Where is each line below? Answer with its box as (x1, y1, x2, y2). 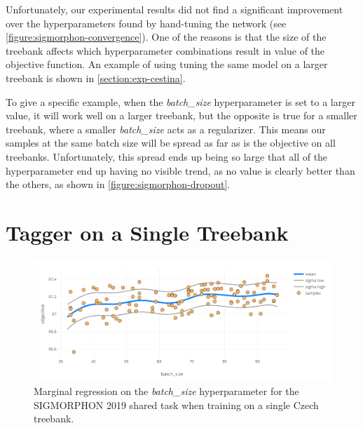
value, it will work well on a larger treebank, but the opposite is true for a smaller (6, 108, 357, 123)
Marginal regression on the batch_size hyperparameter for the (34, 384, 299, 399)
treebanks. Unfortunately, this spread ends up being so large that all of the (6, 149, 328, 163)
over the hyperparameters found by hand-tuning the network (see (6, 15, 287, 30)
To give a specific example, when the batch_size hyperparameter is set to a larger (6, 94, 355, 109)
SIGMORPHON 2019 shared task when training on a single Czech (34, 397, 319, 412)
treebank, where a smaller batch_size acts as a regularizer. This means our (6, 121, 326, 136)
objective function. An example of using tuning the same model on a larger (6, 57, 328, 72)
